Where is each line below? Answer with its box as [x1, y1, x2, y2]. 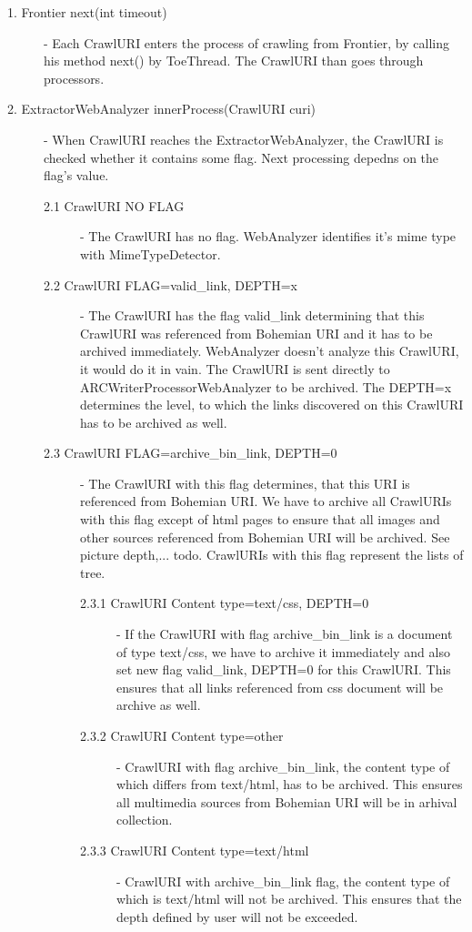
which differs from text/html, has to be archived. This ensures [116, 775, 463, 794]
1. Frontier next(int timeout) [7, 3, 167, 21]
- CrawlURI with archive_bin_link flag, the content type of [116, 871, 450, 890]
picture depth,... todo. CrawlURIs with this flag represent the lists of [80, 545, 464, 564]
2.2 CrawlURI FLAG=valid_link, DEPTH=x [44, 275, 298, 294]
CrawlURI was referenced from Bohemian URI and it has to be [80, 323, 433, 342]
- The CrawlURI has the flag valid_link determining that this [80, 306, 425, 325]
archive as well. [116, 695, 201, 714]
